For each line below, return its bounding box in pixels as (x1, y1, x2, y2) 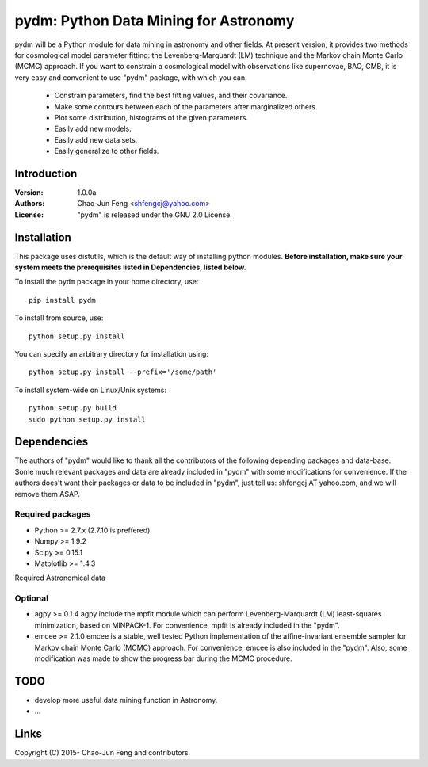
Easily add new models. (54, 124, 132, 134)
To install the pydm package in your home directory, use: (14, 277, 199, 287)
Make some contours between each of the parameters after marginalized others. (54, 101, 318, 111)
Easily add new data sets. (54, 135, 138, 144)
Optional (14, 593, 49, 604)
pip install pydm (29, 296, 96, 304)
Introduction (14, 166, 78, 180)
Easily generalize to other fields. (54, 147, 159, 156)
